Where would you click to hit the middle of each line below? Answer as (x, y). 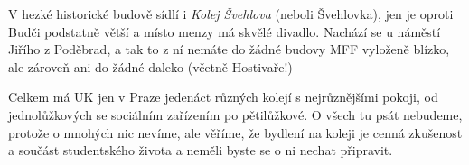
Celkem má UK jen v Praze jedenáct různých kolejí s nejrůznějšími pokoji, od (223, 97)
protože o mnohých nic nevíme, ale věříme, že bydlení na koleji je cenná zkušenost (235, 132)
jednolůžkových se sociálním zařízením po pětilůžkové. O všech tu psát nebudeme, (235, 114)
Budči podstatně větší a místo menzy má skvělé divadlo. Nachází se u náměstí (225, 31)
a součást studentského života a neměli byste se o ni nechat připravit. (201, 150)
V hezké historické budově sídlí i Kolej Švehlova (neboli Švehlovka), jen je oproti (231, 14)
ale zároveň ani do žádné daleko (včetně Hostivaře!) (150, 66)
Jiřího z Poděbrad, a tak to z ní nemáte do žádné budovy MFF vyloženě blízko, (229, 49)
